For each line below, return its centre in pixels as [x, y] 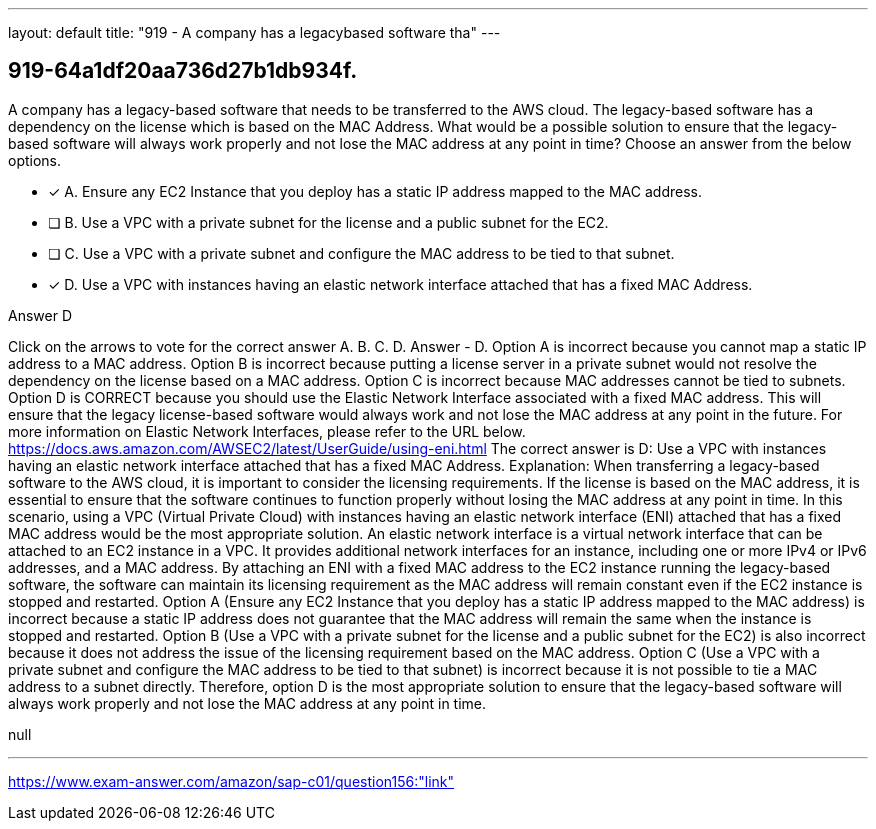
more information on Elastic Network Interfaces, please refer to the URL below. [267, 431]
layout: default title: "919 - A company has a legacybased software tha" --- [254, 32]
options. [35, 160]
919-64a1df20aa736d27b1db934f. [183, 71]
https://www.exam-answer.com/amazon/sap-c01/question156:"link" [231, 781]
